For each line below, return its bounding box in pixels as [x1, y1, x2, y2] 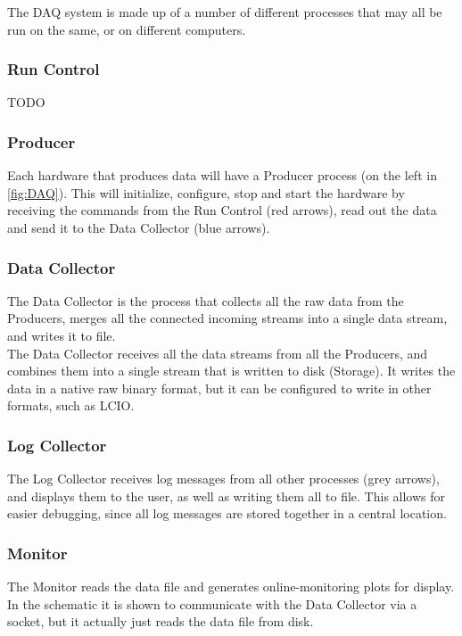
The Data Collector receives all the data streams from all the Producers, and [7, 343, 428, 362]
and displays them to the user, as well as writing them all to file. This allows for [7, 486, 446, 505]
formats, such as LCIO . [7, 396, 135, 415]
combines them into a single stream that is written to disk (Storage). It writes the [7, 361, 456, 380]
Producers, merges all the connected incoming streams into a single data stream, [7, 309, 448, 327]
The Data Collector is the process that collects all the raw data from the [7, 291, 404, 310]
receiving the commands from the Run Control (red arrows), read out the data [7, 201, 437, 219]
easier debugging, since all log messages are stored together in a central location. [7, 504, 447, 523]
